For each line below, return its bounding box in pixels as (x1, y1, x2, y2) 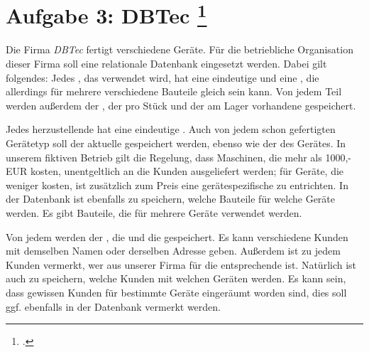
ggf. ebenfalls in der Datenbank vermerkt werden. (6, 299, 221, 314)
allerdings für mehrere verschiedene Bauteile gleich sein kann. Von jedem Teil (6, 84, 342, 99)
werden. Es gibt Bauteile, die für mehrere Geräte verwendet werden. (6, 205, 302, 220)
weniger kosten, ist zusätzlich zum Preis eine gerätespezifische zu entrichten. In (6, 177, 348, 192)
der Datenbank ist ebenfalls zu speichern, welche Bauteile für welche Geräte (6, 191, 336, 206)
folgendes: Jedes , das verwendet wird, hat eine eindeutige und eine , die (6, 70, 319, 85)
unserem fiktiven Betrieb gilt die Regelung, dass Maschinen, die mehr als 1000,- (6, 149, 351, 164)
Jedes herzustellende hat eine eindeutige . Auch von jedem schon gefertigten (6, 122, 336, 137)
